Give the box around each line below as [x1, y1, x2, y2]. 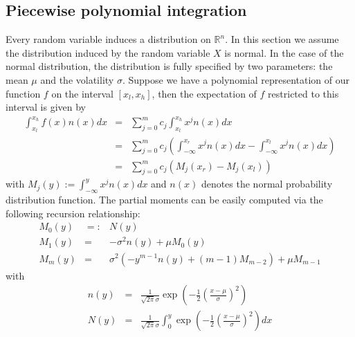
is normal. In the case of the [224, 45, 344, 60]
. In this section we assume [225, 32, 339, 46]
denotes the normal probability [201, 176, 333, 191]
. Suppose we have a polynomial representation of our [122, 72, 350, 86]
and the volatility [40, 72, 114, 86]
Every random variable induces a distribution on [6, 32, 211, 46]
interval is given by [6, 100, 87, 114]
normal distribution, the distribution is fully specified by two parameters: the [6, 59, 333, 73]
